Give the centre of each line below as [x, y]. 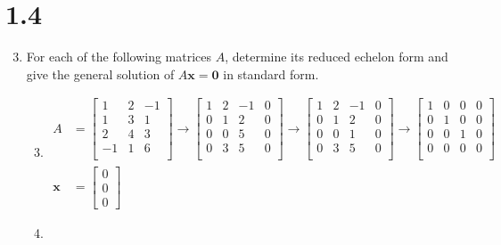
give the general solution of [100, 73]
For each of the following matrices [119, 57]
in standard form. [271, 73]
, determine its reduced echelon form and [337, 57]
